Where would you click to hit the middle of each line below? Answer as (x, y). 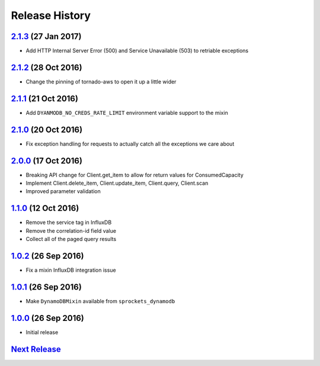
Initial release (42, 332)
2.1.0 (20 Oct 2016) (47, 129)
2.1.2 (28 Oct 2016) (47, 67)
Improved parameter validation (63, 191)
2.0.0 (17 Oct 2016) (47, 161)
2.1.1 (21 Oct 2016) (44, 99)
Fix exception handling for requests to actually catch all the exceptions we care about (130, 144)
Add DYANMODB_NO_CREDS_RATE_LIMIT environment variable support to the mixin (127, 113)
